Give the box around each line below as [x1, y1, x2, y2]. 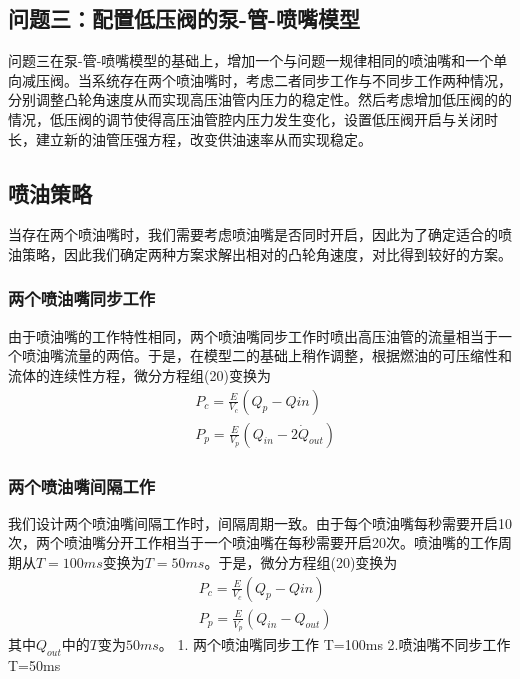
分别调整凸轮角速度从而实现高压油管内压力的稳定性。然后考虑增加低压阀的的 [8, 89, 512, 110]
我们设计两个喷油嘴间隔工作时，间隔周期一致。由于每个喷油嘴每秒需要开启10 [8, 512, 512, 533]
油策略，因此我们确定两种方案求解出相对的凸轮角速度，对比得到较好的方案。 [8, 243, 512, 264]
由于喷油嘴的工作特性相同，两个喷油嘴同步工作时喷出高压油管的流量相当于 [8, 325, 498, 346]
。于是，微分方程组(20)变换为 [204, 552, 398, 573]
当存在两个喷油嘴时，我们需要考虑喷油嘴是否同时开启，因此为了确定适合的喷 [8, 224, 512, 245]
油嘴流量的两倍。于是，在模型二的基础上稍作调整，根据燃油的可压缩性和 [35, 345, 512, 366]
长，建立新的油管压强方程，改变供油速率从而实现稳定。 [8, 128, 372, 149]
